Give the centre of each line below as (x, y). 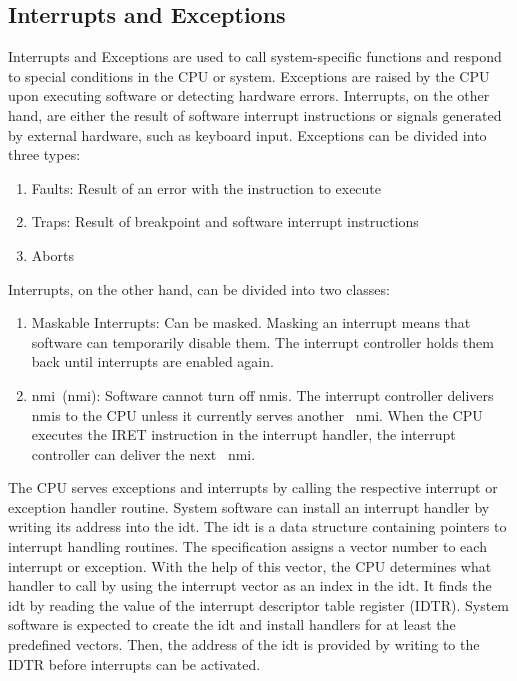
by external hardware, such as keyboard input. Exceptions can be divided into (247, 134)
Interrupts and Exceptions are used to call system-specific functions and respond (255, 56)
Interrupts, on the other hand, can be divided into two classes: (199, 288)
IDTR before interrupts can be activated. (134, 663)
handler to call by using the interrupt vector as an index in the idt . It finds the (250, 585)
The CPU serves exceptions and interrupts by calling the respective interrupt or (253, 487)
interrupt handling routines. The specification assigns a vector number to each (247, 546)
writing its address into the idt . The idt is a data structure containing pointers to (257, 526)
